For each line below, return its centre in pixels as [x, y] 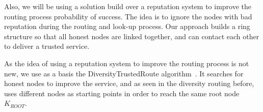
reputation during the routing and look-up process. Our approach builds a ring [127, 26]
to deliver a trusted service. [47, 46]
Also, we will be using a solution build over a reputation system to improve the [128, 6]
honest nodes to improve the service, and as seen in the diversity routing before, [129, 83]
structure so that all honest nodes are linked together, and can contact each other [132, 36]
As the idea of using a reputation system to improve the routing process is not [127, 63]
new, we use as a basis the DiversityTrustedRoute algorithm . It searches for [124, 73]
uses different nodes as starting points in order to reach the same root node [122, 93]
